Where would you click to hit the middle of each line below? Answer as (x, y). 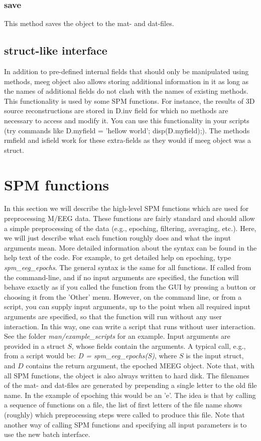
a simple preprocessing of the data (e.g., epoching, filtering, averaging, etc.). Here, (130, 228)
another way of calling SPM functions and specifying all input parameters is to (125, 424)
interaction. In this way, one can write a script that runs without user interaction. (130, 326)
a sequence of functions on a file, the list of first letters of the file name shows (123, 405)
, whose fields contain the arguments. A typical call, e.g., (159, 346)
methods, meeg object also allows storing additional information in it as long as (126, 81)
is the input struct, (215, 356)
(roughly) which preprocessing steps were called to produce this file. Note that (124, 414)
